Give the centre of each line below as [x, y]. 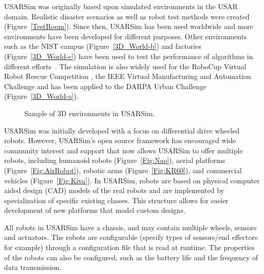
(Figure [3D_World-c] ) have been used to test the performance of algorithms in [129, 56]
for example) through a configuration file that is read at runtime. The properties [129, 247]
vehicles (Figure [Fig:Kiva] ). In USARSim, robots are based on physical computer [132, 180]
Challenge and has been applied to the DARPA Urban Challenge [105, 86]
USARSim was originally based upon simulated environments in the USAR [121, 6]
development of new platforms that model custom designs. [95, 210]
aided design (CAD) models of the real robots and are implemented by [114, 190]
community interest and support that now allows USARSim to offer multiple [124, 150]
